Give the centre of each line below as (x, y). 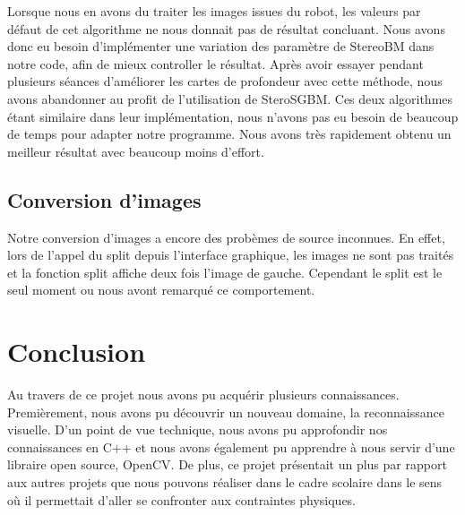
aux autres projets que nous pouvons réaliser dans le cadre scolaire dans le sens (225, 482)
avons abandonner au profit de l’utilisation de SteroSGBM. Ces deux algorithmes (230, 98)
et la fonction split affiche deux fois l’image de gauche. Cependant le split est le (225, 272)
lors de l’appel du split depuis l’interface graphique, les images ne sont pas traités (231, 255)
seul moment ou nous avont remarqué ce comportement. (161, 290)
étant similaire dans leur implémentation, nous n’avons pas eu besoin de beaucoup (233, 116)
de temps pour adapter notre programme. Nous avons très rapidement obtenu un (229, 134)
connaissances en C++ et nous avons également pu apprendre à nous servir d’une (231, 446)
